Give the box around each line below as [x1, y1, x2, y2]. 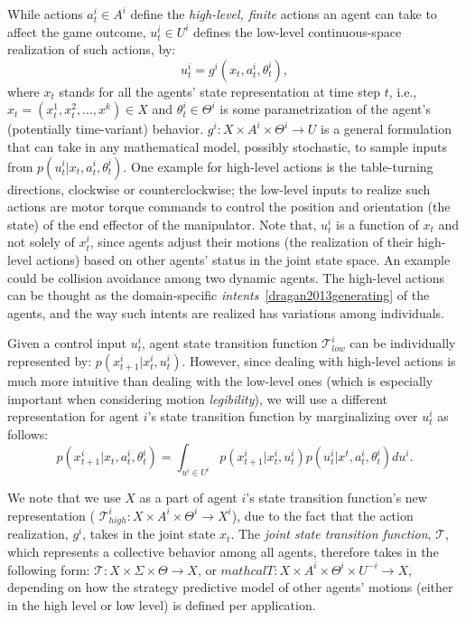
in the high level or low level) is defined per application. [7, 595, 316, 614]
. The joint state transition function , [230, 524, 432, 543]
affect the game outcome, [7, 22, 146, 41]
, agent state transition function [142, 334, 318, 353]
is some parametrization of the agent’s [219, 99, 431, 118]
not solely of [7, 232, 75, 251]
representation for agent [7, 407, 140, 426]
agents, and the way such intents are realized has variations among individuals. [7, 303, 444, 322]
